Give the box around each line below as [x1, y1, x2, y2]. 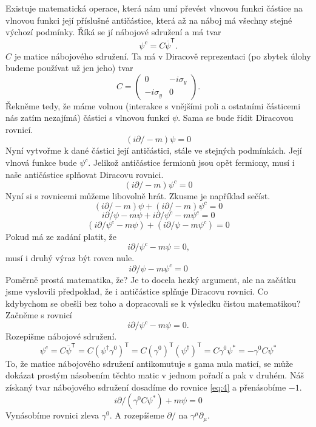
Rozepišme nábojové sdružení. [5, 330, 117, 343]
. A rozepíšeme [109, 409, 164, 422]
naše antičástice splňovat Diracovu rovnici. [5, 168, 164, 180]
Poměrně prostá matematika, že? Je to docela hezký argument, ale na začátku [5, 273, 296, 285]
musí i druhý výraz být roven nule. [5, 251, 135, 264]
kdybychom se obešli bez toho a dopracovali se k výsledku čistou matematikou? [5, 296, 301, 309]
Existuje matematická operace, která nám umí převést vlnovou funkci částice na [5, 2, 303, 14]
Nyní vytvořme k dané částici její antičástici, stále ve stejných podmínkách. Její [5, 144, 302, 157]
